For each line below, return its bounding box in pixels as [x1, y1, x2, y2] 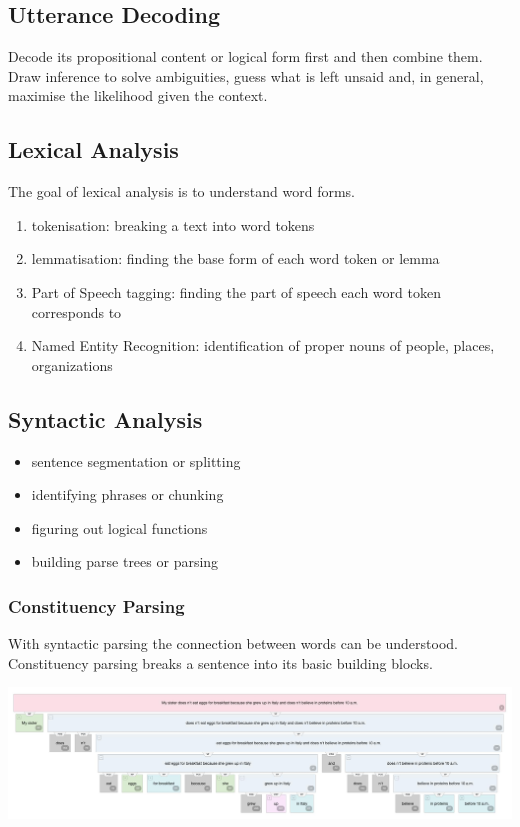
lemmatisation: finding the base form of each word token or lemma [31, 248, 440, 269]
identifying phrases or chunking [31, 484, 224, 505]
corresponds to [31, 301, 122, 322]
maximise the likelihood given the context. [8, 85, 268, 106]
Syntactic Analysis [8, 403, 203, 434]
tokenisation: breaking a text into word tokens [31, 214, 315, 235]
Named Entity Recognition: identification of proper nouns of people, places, [31, 335, 495, 356]
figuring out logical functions [31, 517, 208, 538]
